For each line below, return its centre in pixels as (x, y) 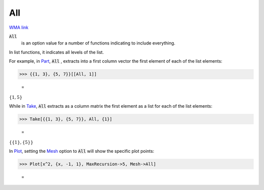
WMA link (19, 27)
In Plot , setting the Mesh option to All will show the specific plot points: (82, 151)
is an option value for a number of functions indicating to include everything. (98, 43)
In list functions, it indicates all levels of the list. (56, 52)
